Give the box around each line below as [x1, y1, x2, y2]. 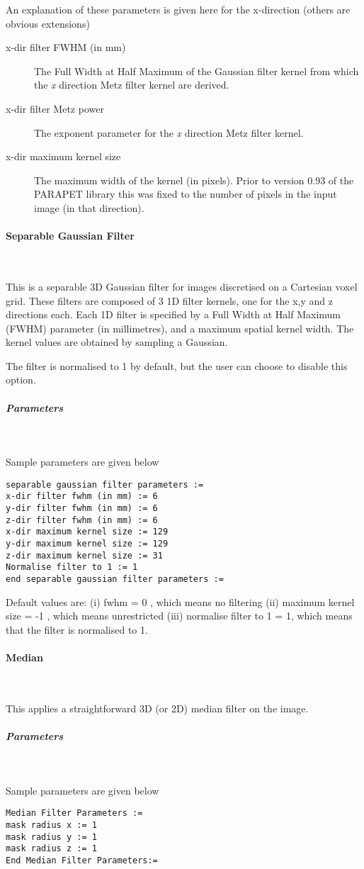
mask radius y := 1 [6, 831, 97, 842]
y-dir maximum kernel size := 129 [6, 539, 169, 549]
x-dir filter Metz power [6, 101, 104, 116]
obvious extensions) [6, 16, 90, 30]
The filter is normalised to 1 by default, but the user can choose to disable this [6, 358, 348, 373]
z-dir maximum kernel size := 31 [6, 550, 163, 561]
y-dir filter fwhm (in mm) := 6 [6, 503, 158, 514]
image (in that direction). [34, 200, 144, 215]
